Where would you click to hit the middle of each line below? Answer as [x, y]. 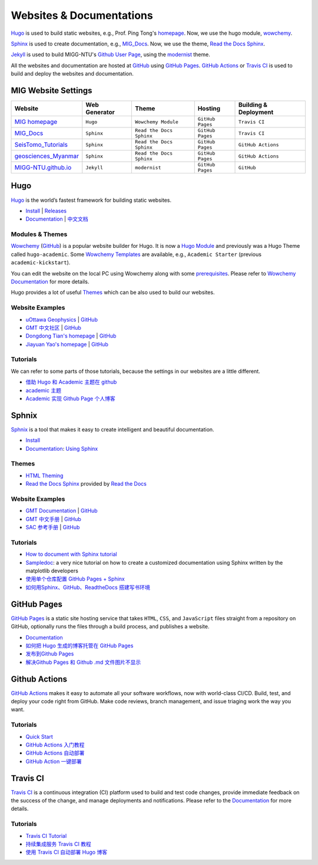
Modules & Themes [39, 234]
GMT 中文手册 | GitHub [54, 519]
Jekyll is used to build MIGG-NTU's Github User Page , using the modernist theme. [110, 55]
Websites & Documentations [82, 15]
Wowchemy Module [157, 122]
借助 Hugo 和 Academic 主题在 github [71, 382]
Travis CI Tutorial [46, 835]
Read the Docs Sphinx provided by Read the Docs [86, 484]
